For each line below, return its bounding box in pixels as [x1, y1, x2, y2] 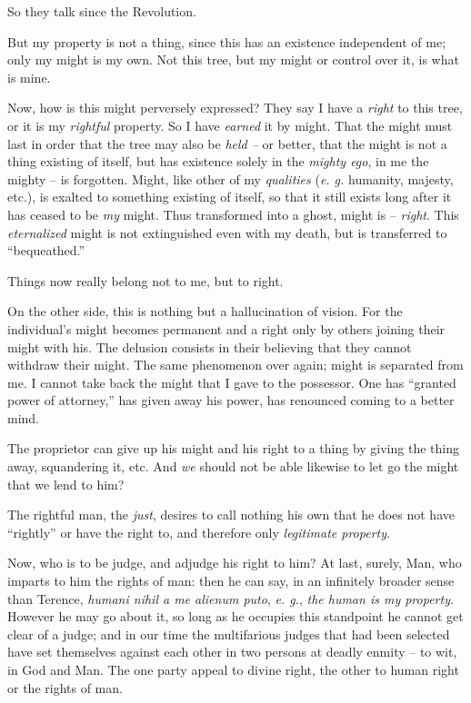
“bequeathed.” [7, 241, 85, 260]
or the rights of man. [7, 678, 123, 697]
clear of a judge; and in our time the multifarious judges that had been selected [7, 624, 450, 643]
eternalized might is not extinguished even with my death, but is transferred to [7, 223, 447, 242]
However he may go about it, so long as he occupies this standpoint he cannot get [7, 607, 464, 626]
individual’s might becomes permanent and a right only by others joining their [7, 319, 446, 338]
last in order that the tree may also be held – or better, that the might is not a [7, 134, 447, 153]
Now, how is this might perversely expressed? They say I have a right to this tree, [7, 98, 463, 117]
